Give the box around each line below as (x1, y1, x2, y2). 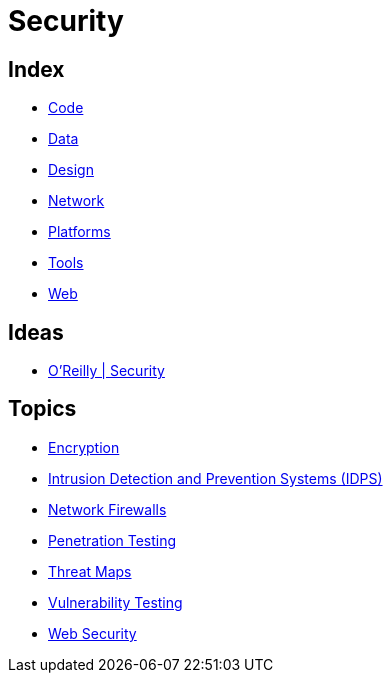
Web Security (48, 624, 137, 642)
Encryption (48, 438, 120, 456)
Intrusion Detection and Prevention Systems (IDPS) (48, 469, 383, 487)
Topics (8, 396, 77, 422)
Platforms (48, 223, 111, 241)
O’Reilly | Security (48, 362, 165, 380)
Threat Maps (48, 562, 132, 580)
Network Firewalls (48, 500, 167, 518)
